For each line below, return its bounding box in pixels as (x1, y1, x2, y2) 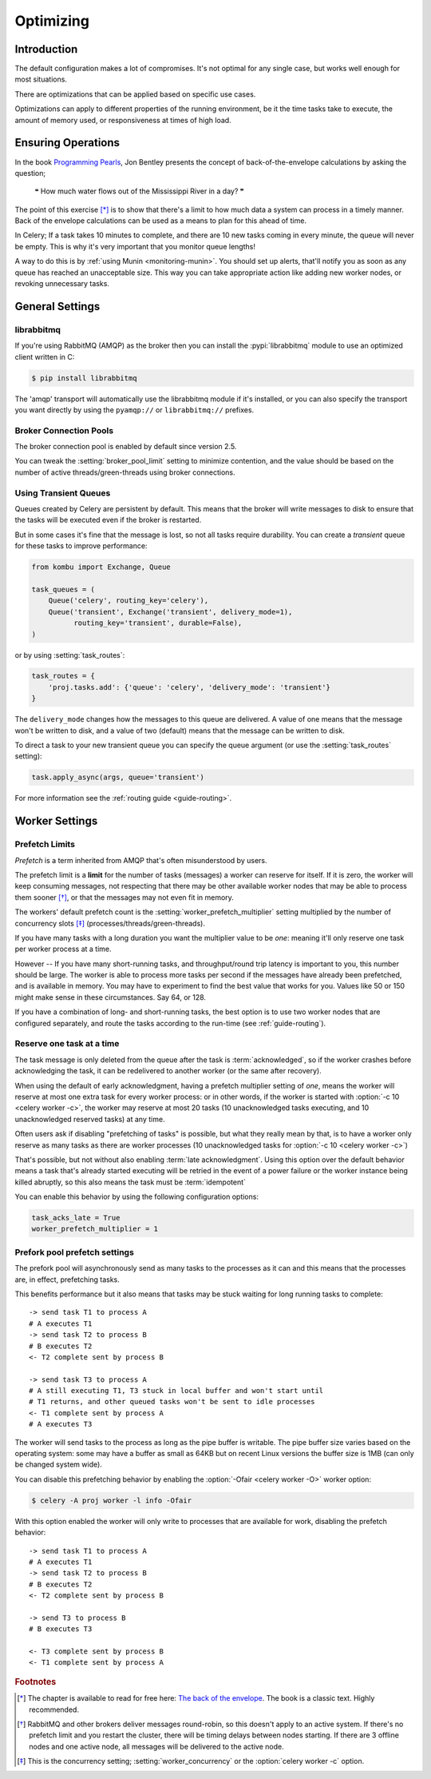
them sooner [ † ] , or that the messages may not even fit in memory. (14, 892, 235, 902)
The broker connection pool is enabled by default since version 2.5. (14, 442, 237, 452)
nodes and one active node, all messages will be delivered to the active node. (29, 1741, 284, 1751)
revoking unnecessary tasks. (14, 279, 109, 289)
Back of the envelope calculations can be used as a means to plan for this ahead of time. (14, 216, 307, 225)
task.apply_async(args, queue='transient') (31, 773, 205, 782)
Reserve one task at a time (14, 1038, 120, 1049)
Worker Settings (14, 814, 98, 828)
